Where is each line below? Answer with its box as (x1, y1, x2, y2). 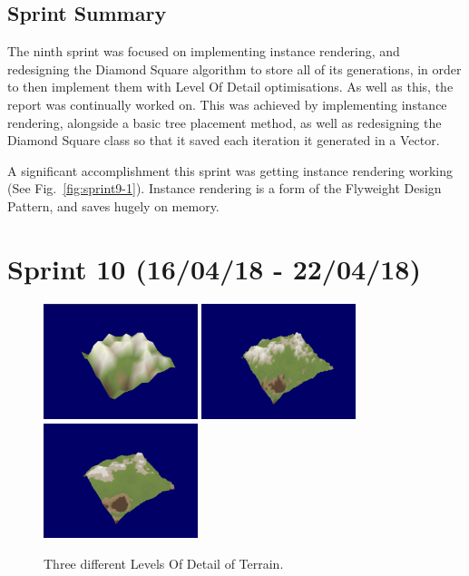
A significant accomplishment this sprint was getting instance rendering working (7, 161, 454, 180)
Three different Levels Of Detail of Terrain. (44, 553, 284, 572)
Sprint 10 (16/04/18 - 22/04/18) (7, 249, 421, 287)
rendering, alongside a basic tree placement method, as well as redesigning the (7, 112, 442, 132)
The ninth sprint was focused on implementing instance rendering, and (7, 42, 400, 61)
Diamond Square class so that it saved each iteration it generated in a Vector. (7, 131, 440, 150)
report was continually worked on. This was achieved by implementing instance (7, 94, 447, 113)
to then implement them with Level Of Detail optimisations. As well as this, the (7, 77, 454, 96)
